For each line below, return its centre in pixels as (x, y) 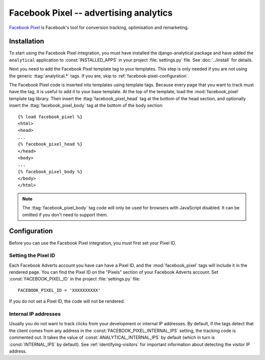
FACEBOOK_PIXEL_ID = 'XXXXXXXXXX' (59, 290)
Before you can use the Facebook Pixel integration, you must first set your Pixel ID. (93, 243)
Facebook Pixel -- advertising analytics (91, 13)
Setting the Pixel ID (32, 256)
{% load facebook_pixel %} (50, 117)
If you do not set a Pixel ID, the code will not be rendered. (67, 301)
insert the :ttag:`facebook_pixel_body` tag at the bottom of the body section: (86, 105)
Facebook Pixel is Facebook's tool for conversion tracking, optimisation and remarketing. (99, 27)
